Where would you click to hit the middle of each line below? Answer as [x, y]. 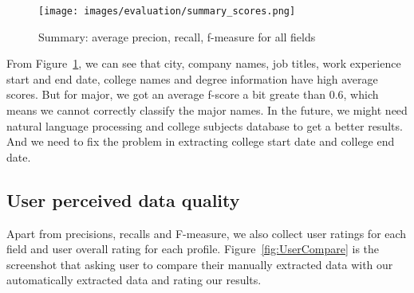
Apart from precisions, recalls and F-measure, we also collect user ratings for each [207, 233]
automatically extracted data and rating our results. [134, 280]
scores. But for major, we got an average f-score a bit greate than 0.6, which [193, 94]
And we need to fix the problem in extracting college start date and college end [201, 141]
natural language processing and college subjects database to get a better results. [205, 125]
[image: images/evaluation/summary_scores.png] [167, 11]
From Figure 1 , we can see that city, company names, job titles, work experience [204, 63]
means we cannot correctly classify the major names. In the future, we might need [207, 110]
